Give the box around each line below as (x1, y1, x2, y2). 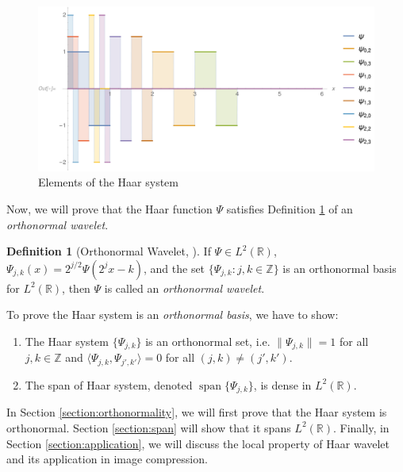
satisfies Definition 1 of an (226, 201, 353, 217)
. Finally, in (333, 419, 390, 436)
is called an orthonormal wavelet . (104, 279, 265, 296)
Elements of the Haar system (38, 174, 178, 190)
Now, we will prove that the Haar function (6, 201, 213, 217)
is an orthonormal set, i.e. (145, 333, 271, 350)
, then (62, 279, 90, 296)
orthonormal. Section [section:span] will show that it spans (6, 419, 291, 436)
